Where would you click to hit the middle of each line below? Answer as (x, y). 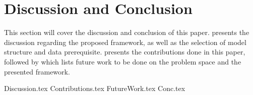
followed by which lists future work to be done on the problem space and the (123, 61)
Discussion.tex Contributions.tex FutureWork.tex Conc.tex (95, 88)
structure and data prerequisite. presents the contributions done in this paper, (125, 52)
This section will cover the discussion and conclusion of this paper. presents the (127, 32)
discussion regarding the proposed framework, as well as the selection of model (125, 42)
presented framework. (37, 71)
